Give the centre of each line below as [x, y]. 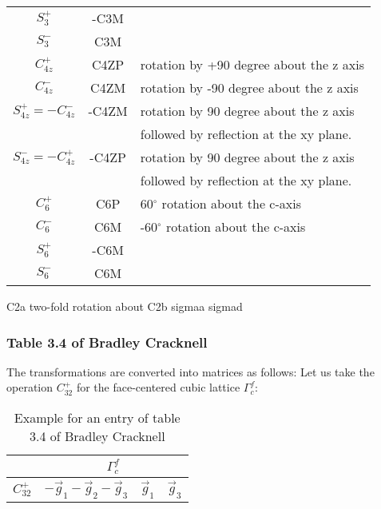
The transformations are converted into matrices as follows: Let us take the [190, 371]
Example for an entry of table [97, 418]
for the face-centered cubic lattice [158, 387]
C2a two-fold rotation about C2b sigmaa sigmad [125, 306]
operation [30, 387]
